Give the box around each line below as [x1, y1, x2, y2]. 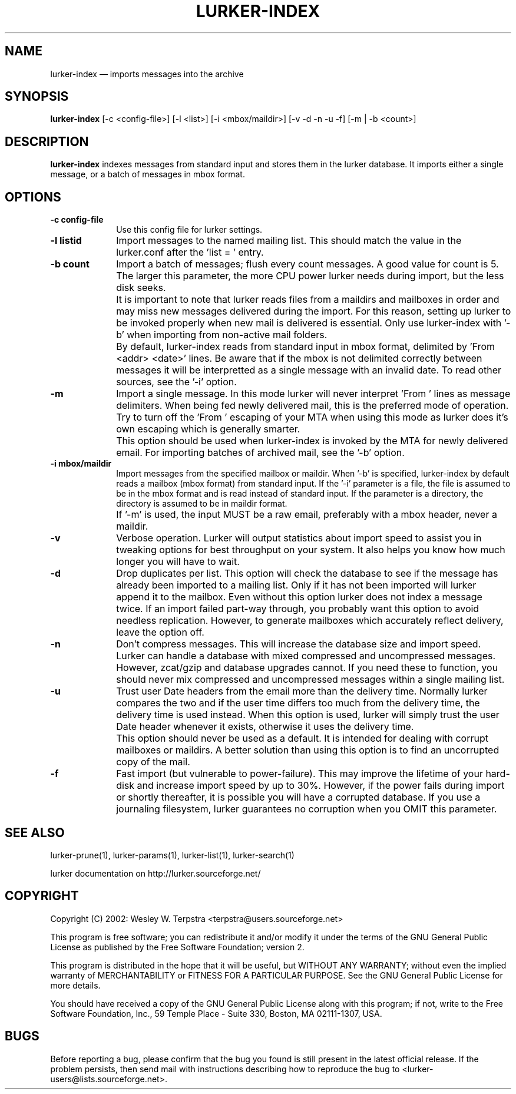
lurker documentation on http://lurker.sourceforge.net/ [50, 868, 261, 878]
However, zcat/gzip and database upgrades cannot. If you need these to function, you [116, 662, 498, 674]
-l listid [50, 234, 82, 247]
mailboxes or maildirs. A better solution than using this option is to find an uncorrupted [116, 744, 500, 756]
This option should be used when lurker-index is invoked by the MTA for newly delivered [116, 435, 508, 447]
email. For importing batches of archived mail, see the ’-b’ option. [116, 447, 405, 459]
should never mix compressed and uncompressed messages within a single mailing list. [116, 673, 505, 686]
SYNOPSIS [5, 89, 69, 104]
